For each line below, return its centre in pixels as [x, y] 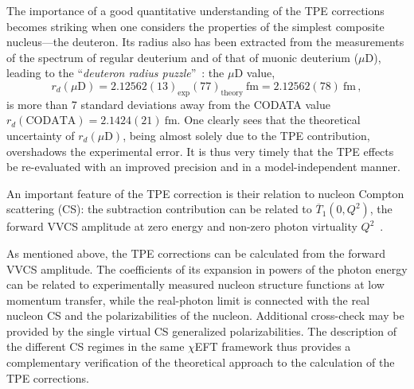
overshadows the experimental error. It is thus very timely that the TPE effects [200, 151]
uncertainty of [41, 135]
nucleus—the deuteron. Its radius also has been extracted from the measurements [205, 42]
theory [232, 93]
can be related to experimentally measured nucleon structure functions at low [195, 284]
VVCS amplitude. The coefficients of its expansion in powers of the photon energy [207, 268]
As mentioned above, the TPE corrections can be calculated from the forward [196, 253]
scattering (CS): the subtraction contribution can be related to [159, 209]
